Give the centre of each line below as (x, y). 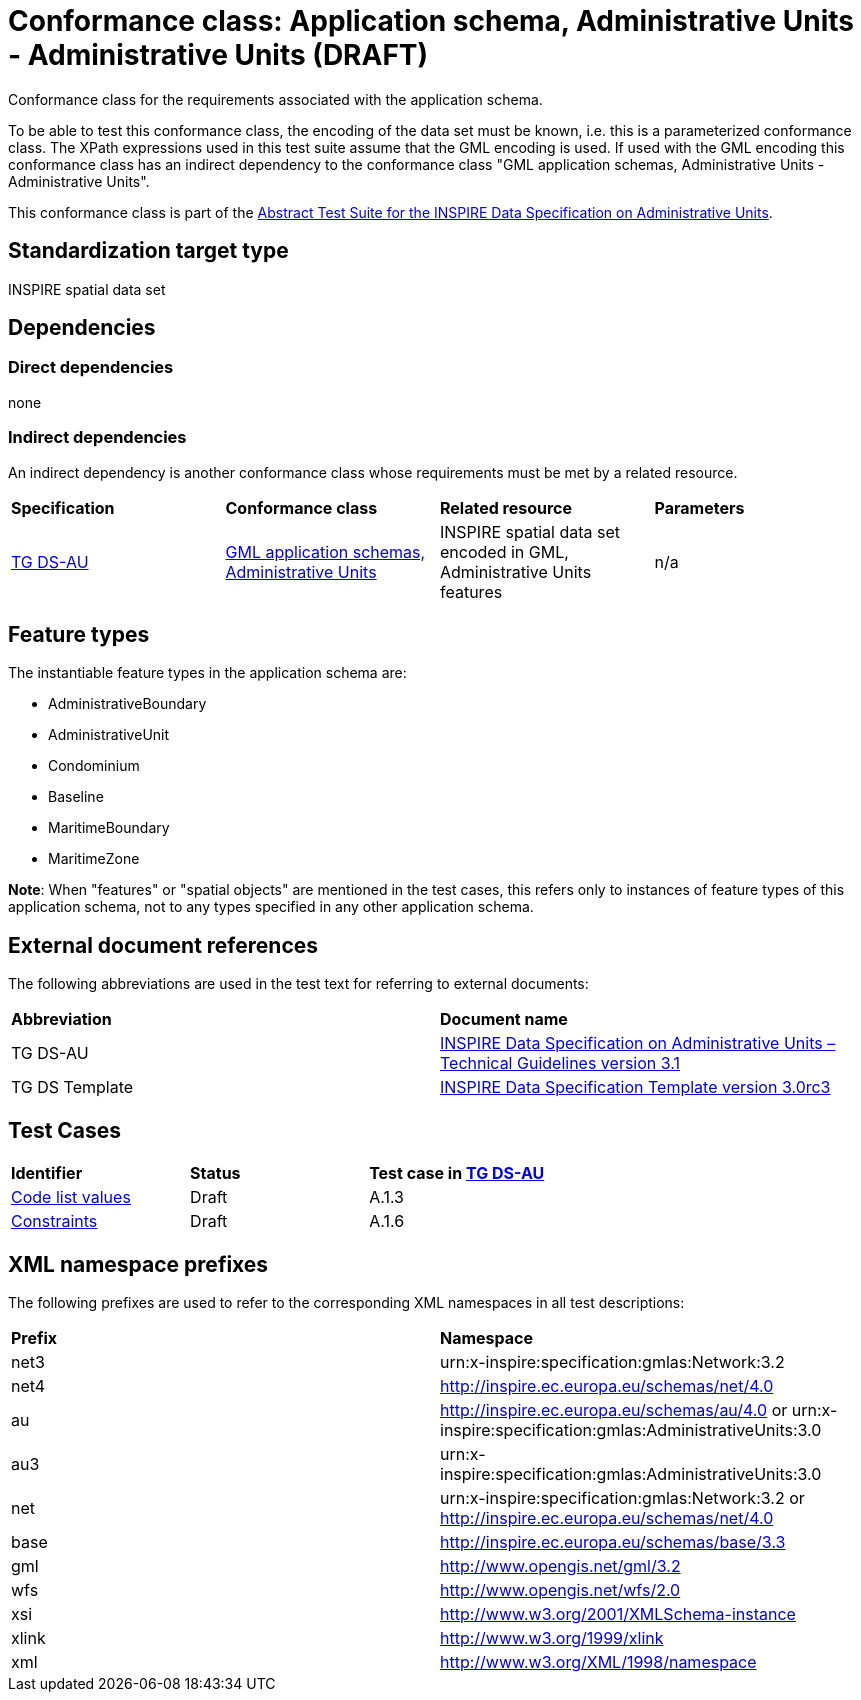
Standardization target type (148, 251)
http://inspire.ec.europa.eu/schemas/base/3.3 (613, 1541)
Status (215, 1173)
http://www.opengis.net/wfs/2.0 (560, 1589)
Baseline (76, 797)
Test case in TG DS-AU (457, 1173)
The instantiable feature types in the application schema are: (207, 673)
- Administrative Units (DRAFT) (218, 55)
